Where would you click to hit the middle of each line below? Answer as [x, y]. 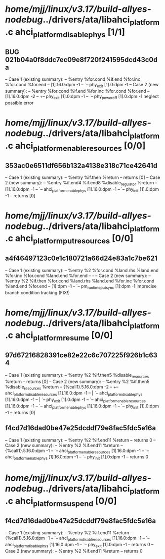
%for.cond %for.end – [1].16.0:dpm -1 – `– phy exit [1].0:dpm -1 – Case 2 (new [82, 85]
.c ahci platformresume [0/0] [59, 336]
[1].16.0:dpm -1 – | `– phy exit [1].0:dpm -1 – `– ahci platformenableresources [75, 400]
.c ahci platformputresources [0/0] [69, 239]
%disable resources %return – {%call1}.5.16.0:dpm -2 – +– [62, 387]
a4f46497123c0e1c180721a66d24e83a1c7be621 [81, 258]
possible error [19, 103]
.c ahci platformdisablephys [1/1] [65, 33]
